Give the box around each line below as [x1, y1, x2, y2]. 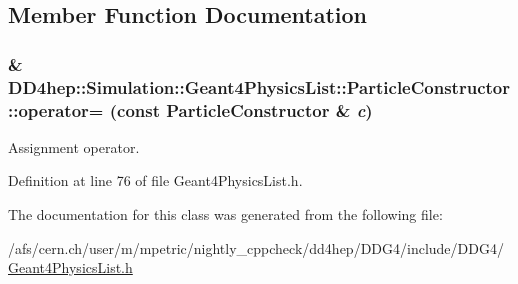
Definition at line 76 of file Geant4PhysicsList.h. [8, 170, 303, 191]
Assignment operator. [8, 136, 140, 157]
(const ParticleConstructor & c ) [109, 97, 373, 122]
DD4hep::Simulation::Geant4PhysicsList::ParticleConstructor [8, 74, 510, 99]
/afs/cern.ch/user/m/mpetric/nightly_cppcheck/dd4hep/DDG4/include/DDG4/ [8, 237, 504, 258]
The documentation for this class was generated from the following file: [8, 204, 443, 225]
